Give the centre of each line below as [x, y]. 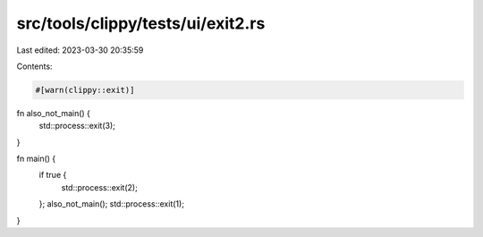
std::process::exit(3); [77, 126]
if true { [53, 175]
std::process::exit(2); [99, 187]
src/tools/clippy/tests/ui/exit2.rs [141, 23]
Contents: [34, 66]
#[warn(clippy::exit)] [85, 90]
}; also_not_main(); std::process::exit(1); [112, 204]
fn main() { [36, 159]
